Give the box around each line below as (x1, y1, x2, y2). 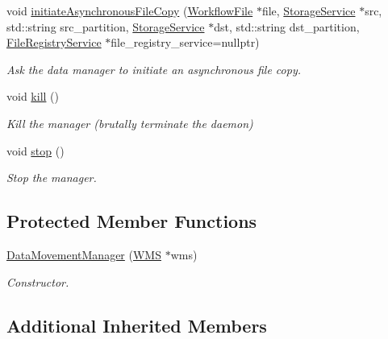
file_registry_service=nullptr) (111, 34, 260, 51)
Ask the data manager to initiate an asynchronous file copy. (6, 60, 301, 77)
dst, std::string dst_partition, (214, 18, 360, 35)
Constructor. (6, 273, 69, 290)
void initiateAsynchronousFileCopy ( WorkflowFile (6, 2, 253, 19)
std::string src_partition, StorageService (6, 18, 205, 35)
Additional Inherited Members (6, 312, 267, 337)
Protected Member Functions (6, 209, 257, 234)
